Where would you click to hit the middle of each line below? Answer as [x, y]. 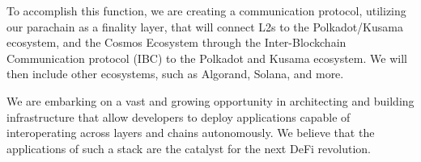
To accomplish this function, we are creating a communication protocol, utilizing [206, 10]
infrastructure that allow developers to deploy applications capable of [179, 116]
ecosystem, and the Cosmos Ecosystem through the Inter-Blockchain [176, 42]
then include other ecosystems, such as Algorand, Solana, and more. [175, 74]
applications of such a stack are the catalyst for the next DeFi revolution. [189, 148]
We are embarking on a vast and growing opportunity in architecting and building [210, 100]
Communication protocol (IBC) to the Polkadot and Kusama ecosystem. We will [207, 58]
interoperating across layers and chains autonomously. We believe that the [191, 133]
